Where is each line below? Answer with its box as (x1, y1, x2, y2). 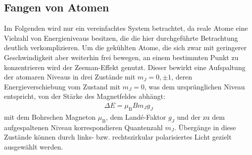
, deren (171, 72, 193, 82)
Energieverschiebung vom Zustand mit (4, 81, 120, 91)
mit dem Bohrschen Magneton (4, 111, 96, 122)
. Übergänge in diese (174, 122, 236, 132)
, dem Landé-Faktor (105, 111, 166, 122)
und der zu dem (177, 111, 225, 122)
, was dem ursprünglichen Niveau (144, 81, 245, 91)
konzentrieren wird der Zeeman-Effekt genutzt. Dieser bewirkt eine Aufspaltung (4, 62, 246, 72)
